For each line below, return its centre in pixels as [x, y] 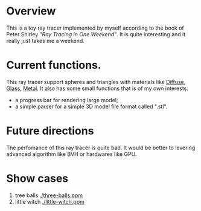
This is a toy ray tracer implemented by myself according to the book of [95, 28]
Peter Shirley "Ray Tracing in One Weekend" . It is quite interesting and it [96, 34]
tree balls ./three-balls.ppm [49, 195]
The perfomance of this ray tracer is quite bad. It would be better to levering [101, 148]
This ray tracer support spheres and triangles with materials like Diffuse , [96, 82]
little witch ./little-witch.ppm [49, 201]
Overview [31, 11]
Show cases [37, 178]
